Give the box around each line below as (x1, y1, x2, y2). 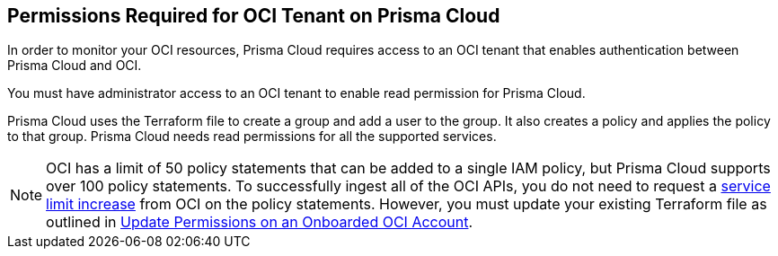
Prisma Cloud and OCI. (7, 57, 142, 74)
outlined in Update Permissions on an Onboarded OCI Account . (46, 213, 473, 232)
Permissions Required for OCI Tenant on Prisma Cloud (7, 4, 500, 27)
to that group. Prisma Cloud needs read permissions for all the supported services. (7, 128, 497, 145)
